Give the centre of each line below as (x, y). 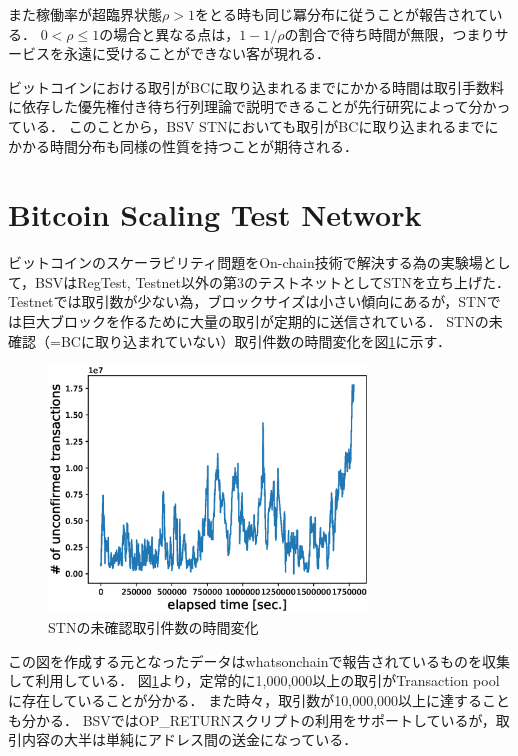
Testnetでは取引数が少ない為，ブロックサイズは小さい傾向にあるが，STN (247, 301)
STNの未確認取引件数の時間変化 (153, 627)
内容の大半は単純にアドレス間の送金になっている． (189, 739)
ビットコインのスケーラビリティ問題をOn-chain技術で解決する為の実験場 (245, 262)
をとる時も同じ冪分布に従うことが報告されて (341, 14)
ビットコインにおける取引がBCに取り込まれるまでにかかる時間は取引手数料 (256, 86)
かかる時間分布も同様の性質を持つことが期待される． (183, 145)
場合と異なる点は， (176, 33)
